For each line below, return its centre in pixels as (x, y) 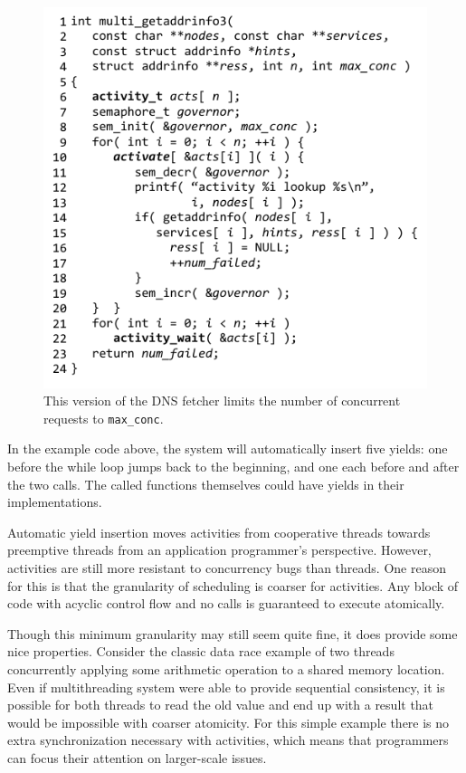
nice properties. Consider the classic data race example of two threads (201, 651)
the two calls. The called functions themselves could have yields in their (206, 484)
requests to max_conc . (104, 418)
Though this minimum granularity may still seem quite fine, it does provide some (233, 633)
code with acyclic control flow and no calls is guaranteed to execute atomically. (226, 603)
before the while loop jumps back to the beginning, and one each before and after (233, 467)
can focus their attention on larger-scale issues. (137, 757)
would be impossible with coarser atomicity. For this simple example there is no (228, 722)
